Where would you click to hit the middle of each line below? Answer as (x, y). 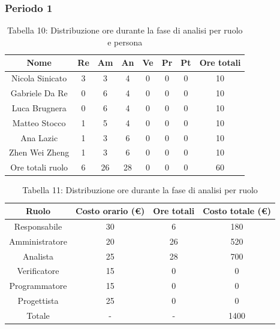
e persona (125, 42)
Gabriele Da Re (39, 93)
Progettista (38, 301)
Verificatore (38, 271)
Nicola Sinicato (39, 78)
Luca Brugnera (39, 107)
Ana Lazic (39, 137)
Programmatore (38, 286)
